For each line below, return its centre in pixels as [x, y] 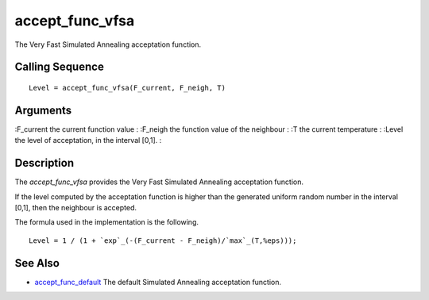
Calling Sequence [60, 67]
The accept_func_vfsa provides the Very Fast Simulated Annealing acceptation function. [159, 182]
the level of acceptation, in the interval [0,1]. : [88, 140]
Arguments [43, 110]
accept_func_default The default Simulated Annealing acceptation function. [158, 282]
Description [44, 163]
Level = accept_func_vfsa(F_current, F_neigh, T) [128, 88]
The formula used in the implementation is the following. [106, 222]
